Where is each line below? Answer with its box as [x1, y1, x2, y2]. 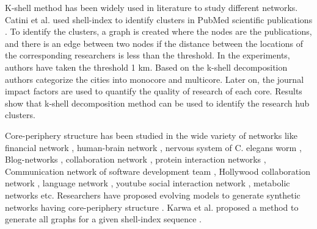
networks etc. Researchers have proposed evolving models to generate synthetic [5, 188, 301, 201]
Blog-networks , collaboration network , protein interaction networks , [5, 153, 266, 166]
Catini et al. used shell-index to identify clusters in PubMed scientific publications [5, 13, 313, 26]
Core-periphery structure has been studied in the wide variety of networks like [5, 129, 297, 141]
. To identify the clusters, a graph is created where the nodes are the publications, [5, 25, 312, 38]
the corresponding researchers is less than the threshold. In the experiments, [5, 49, 290, 62]
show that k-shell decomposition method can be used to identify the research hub [5, 96, 310, 109]
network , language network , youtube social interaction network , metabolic [5, 177, 290, 189]
